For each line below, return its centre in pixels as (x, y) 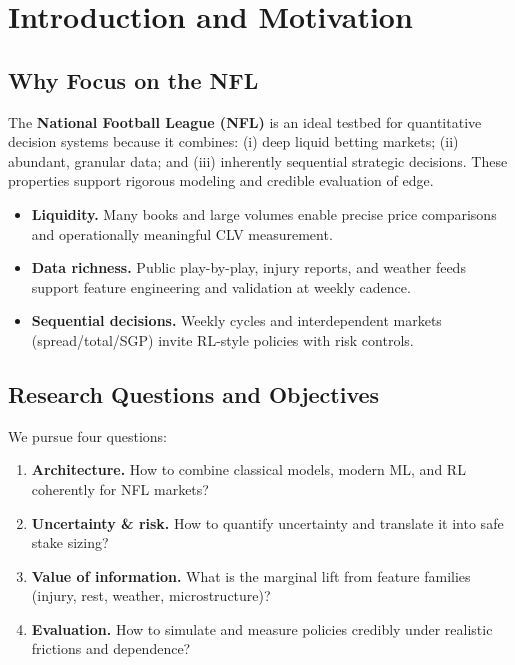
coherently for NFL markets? (120, 488)
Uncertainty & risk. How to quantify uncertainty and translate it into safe (267, 522)
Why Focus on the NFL (133, 79)
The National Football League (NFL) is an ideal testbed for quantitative (245, 121)
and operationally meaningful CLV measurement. (182, 233)
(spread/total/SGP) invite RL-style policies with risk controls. (222, 339)
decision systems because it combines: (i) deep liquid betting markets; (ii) (233, 141)
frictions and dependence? (111, 648)
